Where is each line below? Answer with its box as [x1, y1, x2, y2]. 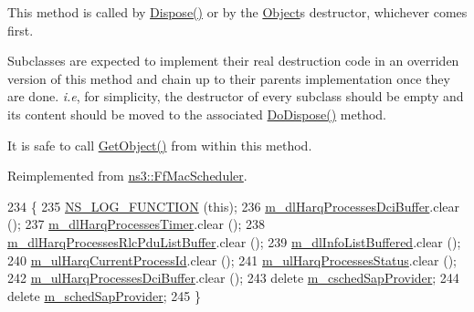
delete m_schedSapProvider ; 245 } [7, 286, 201, 305]
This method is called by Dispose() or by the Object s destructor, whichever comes [7, 3, 468, 21]
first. [7, 20, 34, 39]
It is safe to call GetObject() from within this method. [7, 135, 312, 154]
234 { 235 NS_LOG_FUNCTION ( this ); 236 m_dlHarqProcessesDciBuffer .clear [7, 196, 460, 215]
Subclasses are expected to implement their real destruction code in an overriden [7, 51, 459, 70]
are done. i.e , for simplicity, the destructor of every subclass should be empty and [7, 87, 464, 106]
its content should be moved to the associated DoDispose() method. [7, 104, 387, 123]
